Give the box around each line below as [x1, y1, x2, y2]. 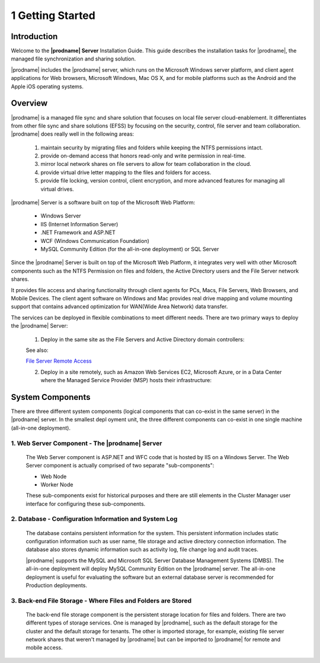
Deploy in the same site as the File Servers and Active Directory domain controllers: [40, 335, 245, 343]
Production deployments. [25, 581, 88, 589]
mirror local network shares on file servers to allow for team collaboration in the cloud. [40, 161, 252, 168]
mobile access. [25, 644, 63, 651]
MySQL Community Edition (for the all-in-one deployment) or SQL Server [40, 246, 219, 252]
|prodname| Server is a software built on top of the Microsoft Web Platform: [11, 199, 196, 206]
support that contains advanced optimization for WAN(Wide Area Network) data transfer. [11, 303, 228, 310]
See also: [25, 347, 49, 354]
